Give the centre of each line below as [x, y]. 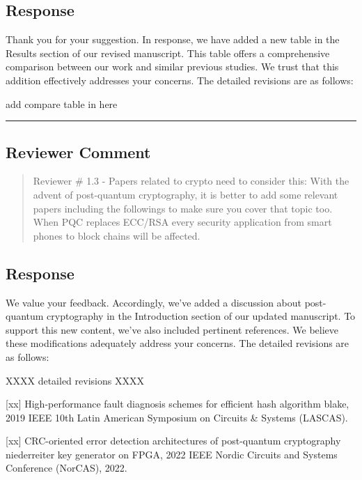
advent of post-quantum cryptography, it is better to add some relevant [186, 194]
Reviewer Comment [78, 152]
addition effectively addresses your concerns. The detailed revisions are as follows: [180, 80]
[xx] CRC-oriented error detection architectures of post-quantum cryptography [173, 441]
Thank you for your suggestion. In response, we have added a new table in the [173, 39]
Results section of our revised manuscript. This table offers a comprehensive [168, 53]
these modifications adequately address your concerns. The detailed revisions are [178, 343]
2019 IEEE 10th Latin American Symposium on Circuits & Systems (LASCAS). [177, 417]
